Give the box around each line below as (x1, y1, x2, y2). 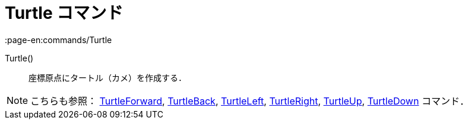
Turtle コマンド (5, 3, 124, 23)
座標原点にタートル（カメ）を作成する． (29, 72, 186, 83)
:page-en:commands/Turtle (5, 34, 112, 45)
